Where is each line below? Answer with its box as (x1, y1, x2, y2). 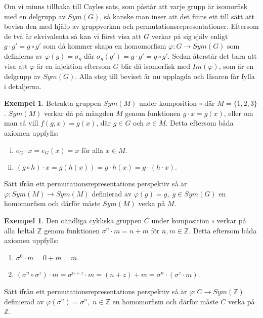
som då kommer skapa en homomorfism (43, 41, 166, 51)
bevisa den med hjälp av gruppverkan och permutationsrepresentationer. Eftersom (4, 21, 259, 31)
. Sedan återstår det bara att (167, 50, 257, 61)
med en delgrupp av (4, 11, 66, 21)
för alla (81, 144, 104, 155)
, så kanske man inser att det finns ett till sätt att (100, 11, 254, 21)
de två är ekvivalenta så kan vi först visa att (4, 30, 142, 41)
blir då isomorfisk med (121, 61, 190, 71)
